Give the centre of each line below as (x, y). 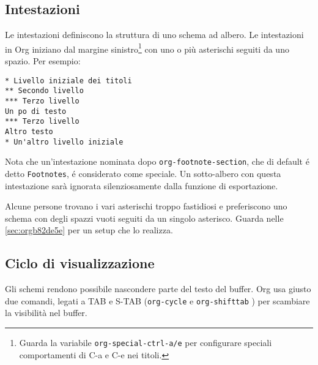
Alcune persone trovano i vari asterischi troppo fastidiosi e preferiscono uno (146, 206)
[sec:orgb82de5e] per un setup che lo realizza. (89, 230)
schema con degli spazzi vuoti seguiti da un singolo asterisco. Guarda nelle (144, 218)
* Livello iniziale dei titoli (68, 81)
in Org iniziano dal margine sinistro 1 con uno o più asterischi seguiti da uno (147, 48)
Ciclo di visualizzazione (80, 263)
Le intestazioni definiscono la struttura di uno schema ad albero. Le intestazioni (154, 35)
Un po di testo (36, 111)
